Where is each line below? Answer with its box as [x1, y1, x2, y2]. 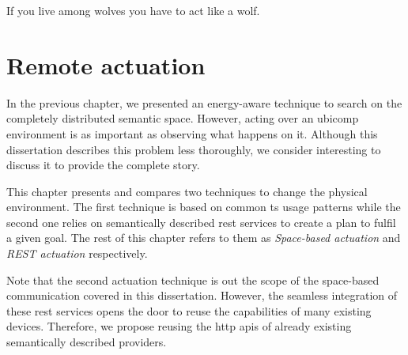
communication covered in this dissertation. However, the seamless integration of [6, 287, 398, 304]
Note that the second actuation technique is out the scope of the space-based [6, 271, 380, 288]
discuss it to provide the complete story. [6, 157, 200, 173]
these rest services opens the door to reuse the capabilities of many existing [6, 302, 372, 319]
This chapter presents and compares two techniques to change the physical [6, 183, 368, 199]
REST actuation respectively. [6, 245, 148, 262]
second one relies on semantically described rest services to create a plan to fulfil [6, 213, 396, 230]
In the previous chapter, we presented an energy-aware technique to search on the [6, 94, 402, 111]
